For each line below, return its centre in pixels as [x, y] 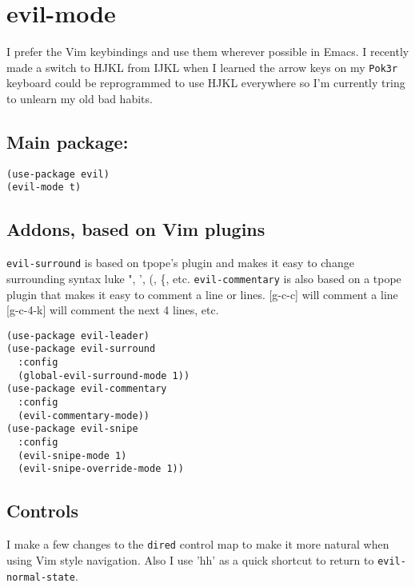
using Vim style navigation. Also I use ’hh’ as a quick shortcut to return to [190, 559]
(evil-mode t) [44, 188]
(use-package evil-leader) [78, 335]
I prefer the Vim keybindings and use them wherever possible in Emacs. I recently [208, 52]
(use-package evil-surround [81, 349]
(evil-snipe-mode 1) [72, 455]
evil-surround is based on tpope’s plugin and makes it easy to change [180, 263]
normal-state [41, 577]
